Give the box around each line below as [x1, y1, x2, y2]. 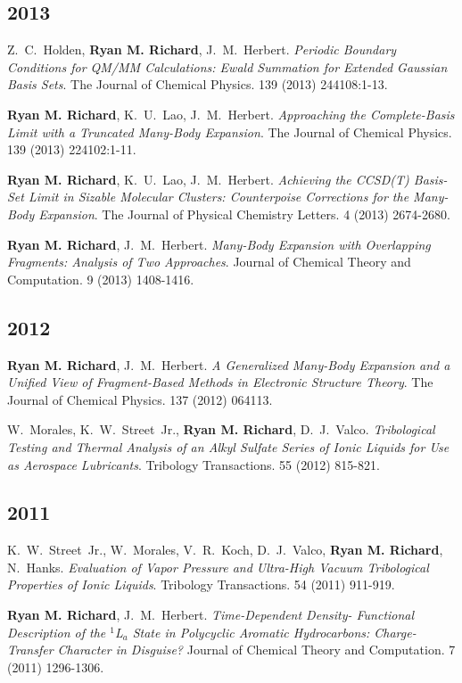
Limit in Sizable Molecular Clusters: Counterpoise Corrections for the [28, 187, 409, 206]
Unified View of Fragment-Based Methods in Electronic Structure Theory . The [7, 373, 433, 391]
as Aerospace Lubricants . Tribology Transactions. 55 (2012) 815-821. [7, 455, 380, 473]
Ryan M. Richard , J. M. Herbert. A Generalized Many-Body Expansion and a [7, 355, 450, 374]
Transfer [7, 640, 54, 659]
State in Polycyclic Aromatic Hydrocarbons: [132, 622, 370, 641]
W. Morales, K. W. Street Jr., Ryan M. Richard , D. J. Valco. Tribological [7, 420, 435, 439]
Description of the [7, 622, 106, 641]
